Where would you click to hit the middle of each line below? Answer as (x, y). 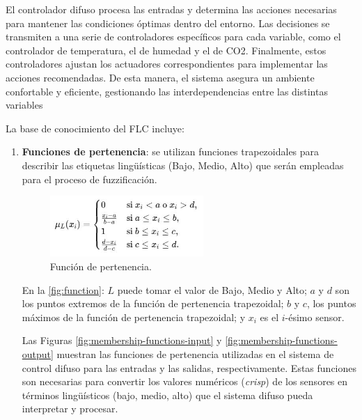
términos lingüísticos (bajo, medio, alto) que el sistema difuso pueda (167, 395)
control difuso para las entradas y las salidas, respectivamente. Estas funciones (189, 367)
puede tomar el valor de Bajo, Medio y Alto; (212, 289)
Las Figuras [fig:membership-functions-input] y (122, 340)
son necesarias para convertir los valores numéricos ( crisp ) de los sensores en (185, 381)
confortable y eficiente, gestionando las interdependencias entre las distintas (167, 91)
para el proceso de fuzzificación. (89, 179)
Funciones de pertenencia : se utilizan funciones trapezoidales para (171, 151)
